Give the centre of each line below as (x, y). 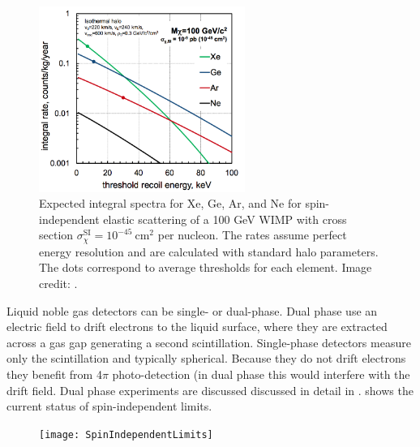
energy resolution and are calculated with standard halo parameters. (209, 251)
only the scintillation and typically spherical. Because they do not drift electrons (206, 358)
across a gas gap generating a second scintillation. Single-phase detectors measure (209, 342)
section (56, 235)
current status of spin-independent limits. (109, 406)
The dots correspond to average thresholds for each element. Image (206, 267)
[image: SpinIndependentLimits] (126, 434)
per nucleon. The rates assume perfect (252, 235)
